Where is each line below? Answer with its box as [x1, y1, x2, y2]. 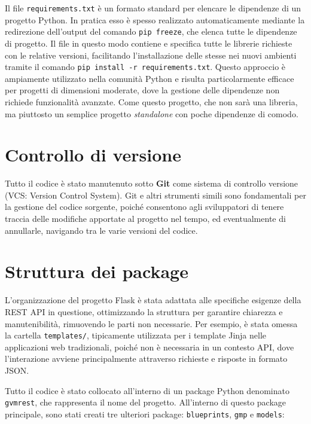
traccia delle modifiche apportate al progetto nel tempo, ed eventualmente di [5, 212, 286, 225]
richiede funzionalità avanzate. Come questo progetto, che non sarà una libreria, [5, 95, 298, 108]
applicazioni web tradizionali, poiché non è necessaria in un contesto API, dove [5, 340, 294, 353]
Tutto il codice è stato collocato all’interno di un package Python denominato [5, 384, 289, 396]
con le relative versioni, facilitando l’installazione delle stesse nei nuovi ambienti [5, 48, 297, 61]
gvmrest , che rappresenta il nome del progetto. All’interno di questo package [5, 396, 286, 408]
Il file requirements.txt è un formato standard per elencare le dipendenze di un [5, 2, 301, 14]
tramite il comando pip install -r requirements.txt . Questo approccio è [5, 60, 286, 73]
